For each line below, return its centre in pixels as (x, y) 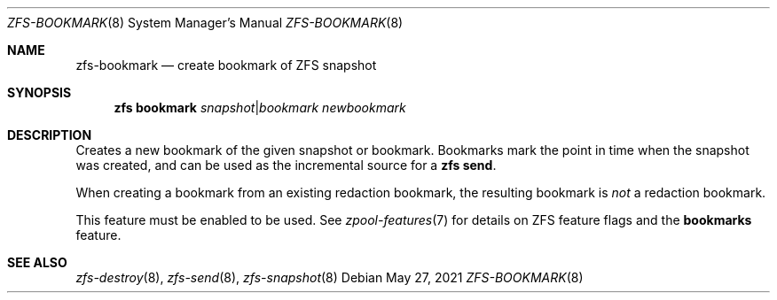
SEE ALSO (37, 262)
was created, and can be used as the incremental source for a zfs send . (286, 165)
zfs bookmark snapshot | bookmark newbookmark (260, 108)
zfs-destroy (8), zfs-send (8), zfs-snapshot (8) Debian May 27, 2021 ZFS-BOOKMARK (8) (330, 277)
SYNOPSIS (39, 92)
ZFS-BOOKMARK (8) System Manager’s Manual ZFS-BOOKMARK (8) (205, 23)
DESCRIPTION (50, 135)
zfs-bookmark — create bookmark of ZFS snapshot (226, 65)
